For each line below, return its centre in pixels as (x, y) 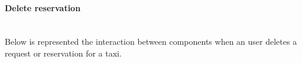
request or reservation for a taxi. (63, 53)
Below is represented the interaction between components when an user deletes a (151, 42)
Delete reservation (43, 7)
